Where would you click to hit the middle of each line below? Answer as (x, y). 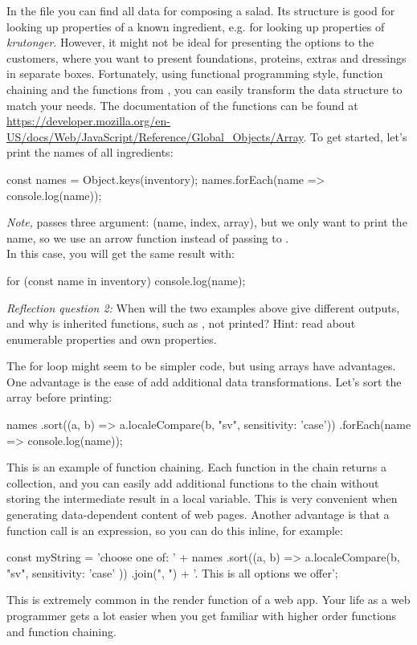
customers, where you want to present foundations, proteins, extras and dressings (206, 57)
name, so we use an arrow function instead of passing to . (148, 237)
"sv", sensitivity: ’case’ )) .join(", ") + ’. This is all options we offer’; (172, 572)
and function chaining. (61, 631)
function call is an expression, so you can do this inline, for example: (175, 530)
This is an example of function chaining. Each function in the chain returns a (197, 467)
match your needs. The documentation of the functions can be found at (182, 105)
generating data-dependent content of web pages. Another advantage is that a (198, 514)
